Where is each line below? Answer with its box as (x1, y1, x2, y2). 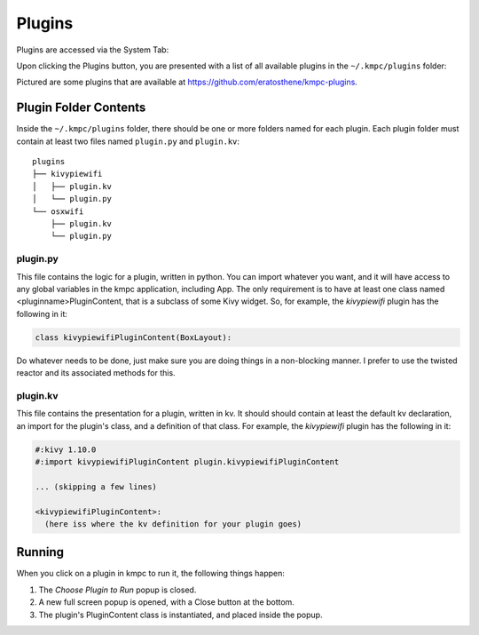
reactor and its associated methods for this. (16, 368, 177, 378)
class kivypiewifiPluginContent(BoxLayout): (35, 332, 232, 342)
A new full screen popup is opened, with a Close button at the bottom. (38, 597, 294, 607)
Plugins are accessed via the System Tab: (16, 44, 169, 55)
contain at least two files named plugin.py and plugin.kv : (16, 136, 239, 147)
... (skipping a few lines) (35, 481, 157, 492)
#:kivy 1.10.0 (35, 444, 97, 455)
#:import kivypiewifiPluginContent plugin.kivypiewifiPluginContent (35, 456, 340, 466)
